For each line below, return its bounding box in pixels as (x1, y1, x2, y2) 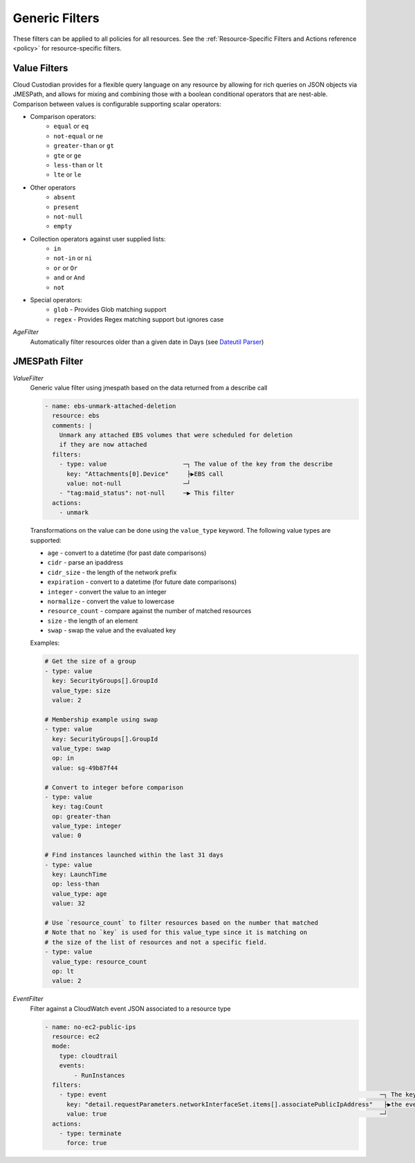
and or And (53, 273, 86, 282)
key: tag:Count (52, 803, 104, 811)
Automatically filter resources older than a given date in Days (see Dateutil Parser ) (30, 338, 264, 346)
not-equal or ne (53, 131, 104, 140)
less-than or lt (53, 161, 104, 169)
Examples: (30, 639, 60, 647)
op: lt (52, 967, 75, 975)
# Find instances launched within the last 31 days (44, 851, 224, 859)
